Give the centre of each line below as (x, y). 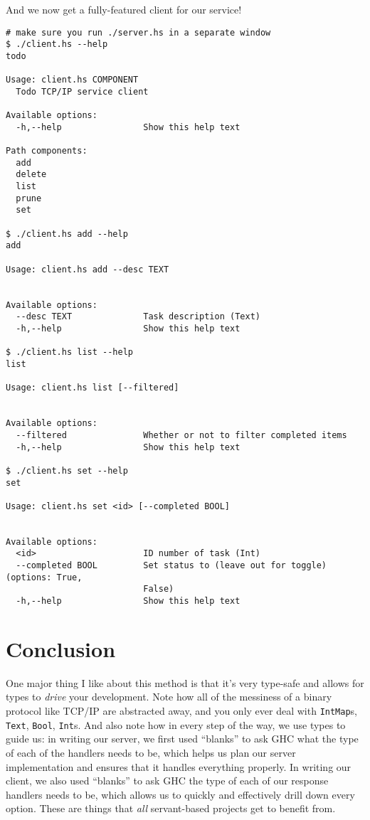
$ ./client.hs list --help (69, 352)
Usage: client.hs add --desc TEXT (88, 269)
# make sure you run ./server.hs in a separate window (138, 32)
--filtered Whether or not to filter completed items (181, 435)
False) (159, 589)
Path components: (47, 151)
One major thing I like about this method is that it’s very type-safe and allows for (185, 682)
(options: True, (44, 577)
